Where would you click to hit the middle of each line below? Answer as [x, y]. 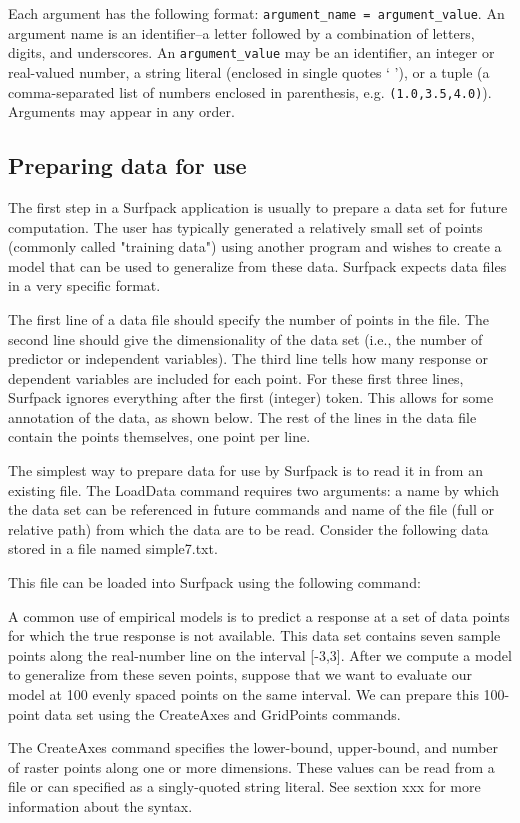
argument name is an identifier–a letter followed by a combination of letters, [241, 32]
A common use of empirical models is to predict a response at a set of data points [259, 615]
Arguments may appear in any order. [121, 111]
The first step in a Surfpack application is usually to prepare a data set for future [258, 206]
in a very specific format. [84, 285]
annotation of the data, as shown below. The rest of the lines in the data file [242, 416]
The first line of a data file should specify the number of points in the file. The [249, 318]
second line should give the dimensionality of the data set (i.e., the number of [245, 338]
